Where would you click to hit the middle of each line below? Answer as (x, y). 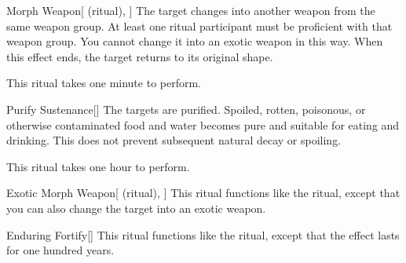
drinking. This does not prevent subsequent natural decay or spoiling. (174, 140)
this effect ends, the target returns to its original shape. (140, 56)
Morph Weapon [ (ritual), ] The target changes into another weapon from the (191, 10)
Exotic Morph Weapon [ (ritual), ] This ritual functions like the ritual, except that (203, 193)
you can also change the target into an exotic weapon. (136, 208)
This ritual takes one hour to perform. (98, 166)
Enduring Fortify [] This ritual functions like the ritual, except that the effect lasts (203, 234)
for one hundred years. (60, 250)
